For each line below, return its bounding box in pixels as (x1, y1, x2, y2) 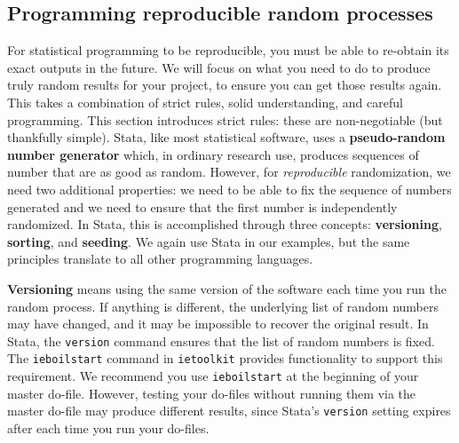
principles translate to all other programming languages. (7, 249, 313, 268)
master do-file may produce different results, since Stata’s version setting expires (7, 401, 451, 420)
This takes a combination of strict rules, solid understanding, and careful (7, 92, 403, 111)
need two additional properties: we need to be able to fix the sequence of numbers (7, 179, 452, 198)
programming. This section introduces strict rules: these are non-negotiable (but (7, 110, 443, 129)
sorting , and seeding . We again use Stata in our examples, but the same (7, 232, 410, 250)
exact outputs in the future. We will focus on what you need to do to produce (7, 58, 431, 76)
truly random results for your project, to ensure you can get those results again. (7, 75, 442, 94)
